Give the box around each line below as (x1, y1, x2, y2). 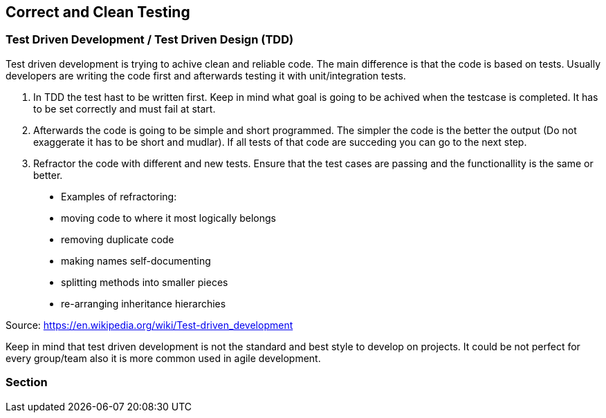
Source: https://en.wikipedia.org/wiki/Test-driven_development (6, 319, 293, 331)
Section (6, 375, 48, 390)
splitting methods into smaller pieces (61, 276, 228, 288)
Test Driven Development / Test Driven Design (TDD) (6, 32, 294, 47)
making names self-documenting (61, 254, 211, 267)
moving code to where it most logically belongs (61, 211, 276, 224)
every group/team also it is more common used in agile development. (6, 352, 321, 364)
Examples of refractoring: (61, 190, 177, 202)
